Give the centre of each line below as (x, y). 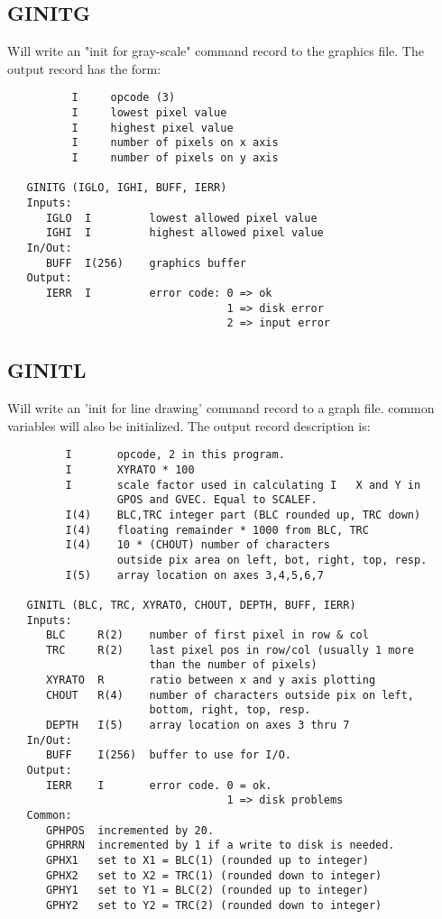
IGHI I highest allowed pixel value (184, 233)
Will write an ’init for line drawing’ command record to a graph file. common (221, 408)
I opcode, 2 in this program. (175, 455)
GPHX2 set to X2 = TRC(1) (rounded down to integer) (214, 875)
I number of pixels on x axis (175, 143)
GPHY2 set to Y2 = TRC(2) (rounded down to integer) (214, 905)
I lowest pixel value (149, 113)
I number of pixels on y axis (175, 158)
